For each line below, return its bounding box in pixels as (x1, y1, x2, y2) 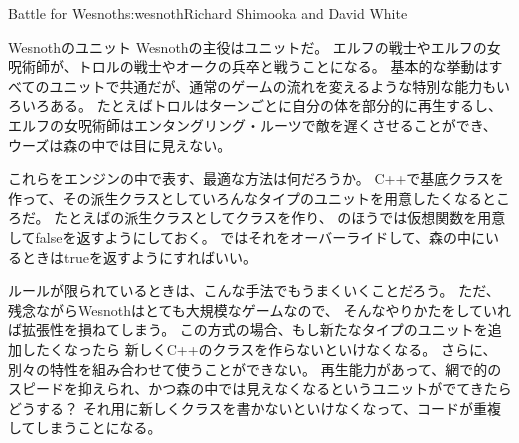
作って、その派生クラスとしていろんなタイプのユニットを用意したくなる (8, 187, 482, 208)
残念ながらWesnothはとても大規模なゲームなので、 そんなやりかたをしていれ (8, 299, 512, 320)
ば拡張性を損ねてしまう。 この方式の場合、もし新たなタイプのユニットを (8, 319, 488, 340)
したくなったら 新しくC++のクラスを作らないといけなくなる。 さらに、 (21, 338, 497, 359)
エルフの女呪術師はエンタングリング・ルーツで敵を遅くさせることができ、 (8, 114, 497, 135)
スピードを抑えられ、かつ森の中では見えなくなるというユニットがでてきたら (8, 378, 512, 399)
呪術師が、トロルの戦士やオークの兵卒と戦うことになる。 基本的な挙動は (8, 56, 489, 77)
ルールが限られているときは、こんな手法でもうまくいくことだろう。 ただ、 (8, 280, 500, 301)
